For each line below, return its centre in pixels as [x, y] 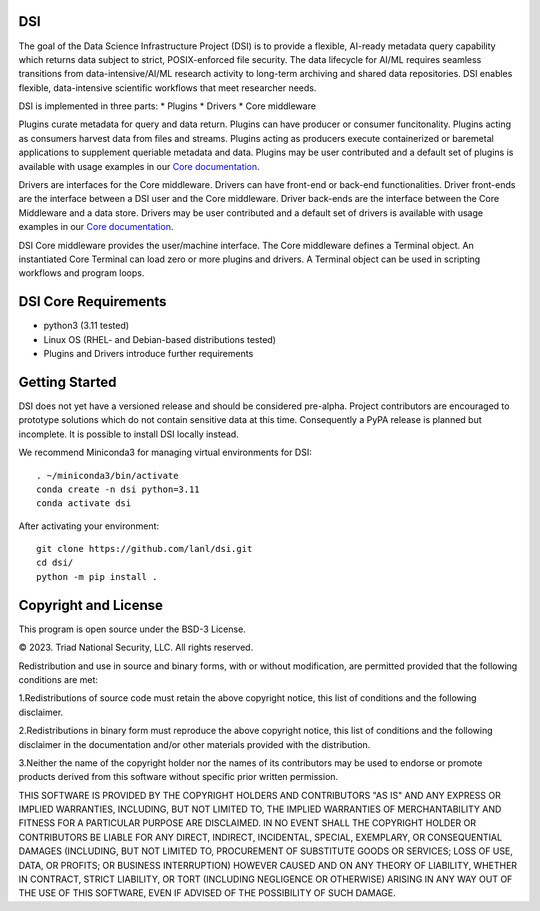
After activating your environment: [89, 526]
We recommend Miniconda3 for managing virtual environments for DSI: [165, 452]
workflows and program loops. [81, 273]
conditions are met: [58, 679]
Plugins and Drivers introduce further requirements [148, 354]
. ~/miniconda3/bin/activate [107, 475]
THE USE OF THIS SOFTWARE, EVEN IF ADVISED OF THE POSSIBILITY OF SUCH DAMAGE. [207, 893]
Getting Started [67, 381]
